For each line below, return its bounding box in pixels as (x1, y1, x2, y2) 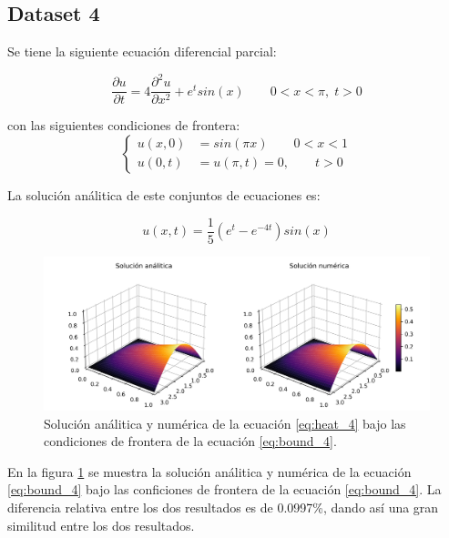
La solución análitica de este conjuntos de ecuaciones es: (7, 185, 321, 204)
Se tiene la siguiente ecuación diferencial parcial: (7, 42, 277, 61)
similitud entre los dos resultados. (7, 515, 195, 534)
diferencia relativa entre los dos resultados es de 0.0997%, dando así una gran (7, 497, 439, 516)
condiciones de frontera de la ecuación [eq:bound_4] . (44, 431, 337, 451)
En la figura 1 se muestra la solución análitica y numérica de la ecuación (7, 462, 412, 481)
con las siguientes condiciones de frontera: (7, 116, 240, 135)
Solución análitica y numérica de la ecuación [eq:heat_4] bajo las (44, 413, 406, 432)
